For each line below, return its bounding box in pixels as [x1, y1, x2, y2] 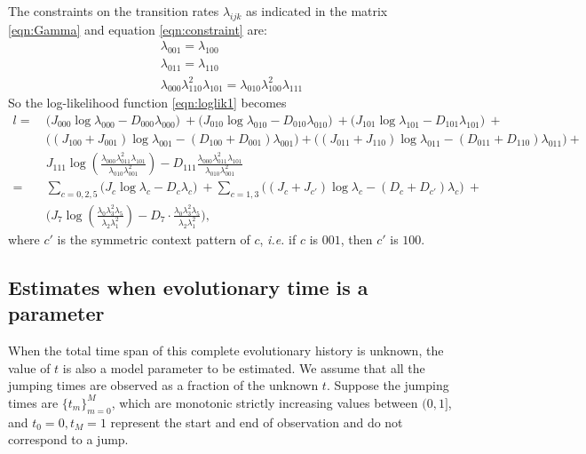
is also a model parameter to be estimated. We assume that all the [62, 358, 425, 377]
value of [8, 358, 51, 377]
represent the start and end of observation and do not [110, 412, 403, 431]
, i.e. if [259, 229, 297, 248]
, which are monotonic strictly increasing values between [111, 393, 418, 411]
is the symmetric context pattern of [57, 229, 250, 248]
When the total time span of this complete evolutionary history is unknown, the [8, 341, 444, 360]
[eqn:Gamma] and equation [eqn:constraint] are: [8, 20, 267, 38]
